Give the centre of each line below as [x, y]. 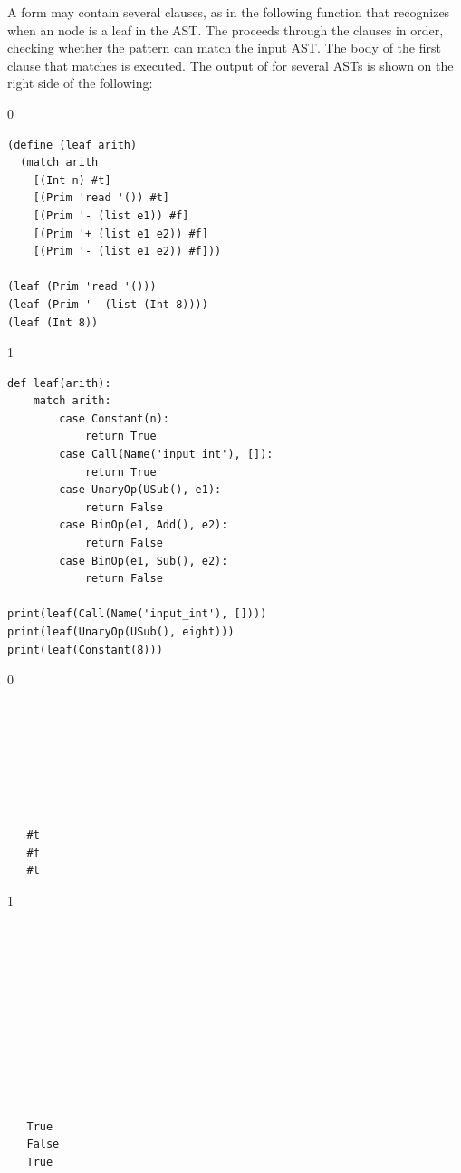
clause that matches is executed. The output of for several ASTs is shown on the [230, 65]
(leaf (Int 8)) [53, 322]
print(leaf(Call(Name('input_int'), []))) [137, 614]
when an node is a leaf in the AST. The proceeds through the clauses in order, [226, 29]
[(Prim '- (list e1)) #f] [111, 215]
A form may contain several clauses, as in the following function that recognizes [229, 12]
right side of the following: [80, 83]
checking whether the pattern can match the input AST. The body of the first [224, 48]
